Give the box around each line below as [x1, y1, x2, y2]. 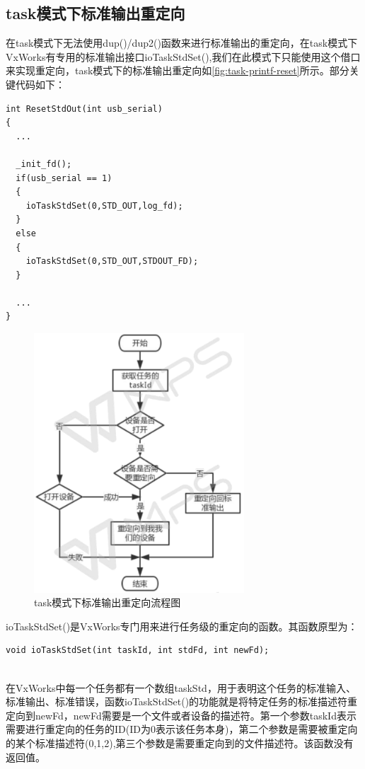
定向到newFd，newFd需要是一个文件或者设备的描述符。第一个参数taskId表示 [6, 707, 357, 722]
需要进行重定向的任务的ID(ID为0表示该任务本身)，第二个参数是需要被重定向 [6, 722, 358, 736]
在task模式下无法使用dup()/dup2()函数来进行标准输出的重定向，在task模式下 [6, 35, 358, 50]
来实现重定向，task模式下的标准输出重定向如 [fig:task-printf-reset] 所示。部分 [6, 63, 349, 78]
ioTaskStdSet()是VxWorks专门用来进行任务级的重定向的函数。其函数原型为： [6, 618, 358, 633]
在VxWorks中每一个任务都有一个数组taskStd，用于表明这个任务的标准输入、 [6, 680, 356, 695]
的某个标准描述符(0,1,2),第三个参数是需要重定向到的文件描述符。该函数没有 [6, 735, 354, 750]
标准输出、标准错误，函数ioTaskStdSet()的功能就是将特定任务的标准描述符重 [6, 694, 358, 709]
